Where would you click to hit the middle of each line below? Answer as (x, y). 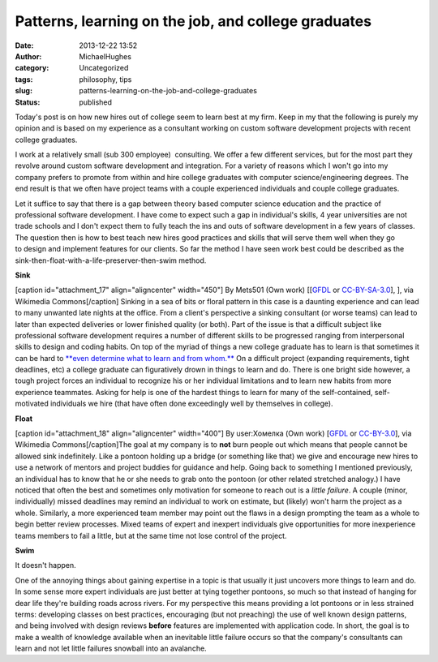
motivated (32, 404)
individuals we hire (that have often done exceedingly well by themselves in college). (191, 404)
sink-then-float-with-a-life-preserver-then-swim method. (111, 260)
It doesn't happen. (45, 565)
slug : (24, 91)
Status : (28, 102)
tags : (24, 79)
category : (32, 68)
